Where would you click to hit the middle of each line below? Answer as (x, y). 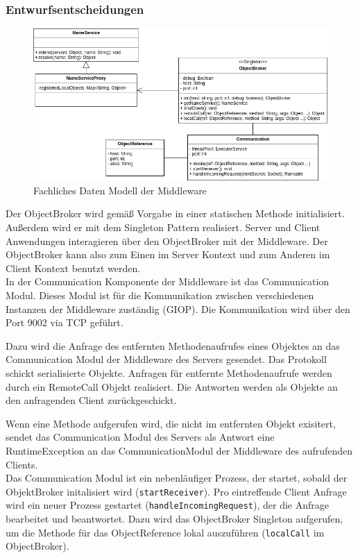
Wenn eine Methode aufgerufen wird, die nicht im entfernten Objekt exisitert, (171, 423)
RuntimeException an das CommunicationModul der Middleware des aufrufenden (179, 450)
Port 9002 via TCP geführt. (65, 322)
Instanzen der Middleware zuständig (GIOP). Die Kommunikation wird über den (178, 308)
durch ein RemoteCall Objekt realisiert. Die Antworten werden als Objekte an (172, 386)
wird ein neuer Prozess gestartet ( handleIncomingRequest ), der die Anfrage (167, 505)
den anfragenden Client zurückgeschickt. (91, 400)
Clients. (22, 464)
